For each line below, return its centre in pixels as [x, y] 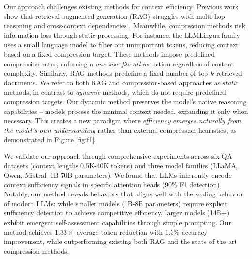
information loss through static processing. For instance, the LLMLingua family [122, 35]
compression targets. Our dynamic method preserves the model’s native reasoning [125, 101]
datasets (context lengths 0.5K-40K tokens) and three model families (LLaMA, [121, 165]
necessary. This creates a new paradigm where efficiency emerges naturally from [123, 121]
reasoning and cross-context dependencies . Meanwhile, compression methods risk [125, 25]
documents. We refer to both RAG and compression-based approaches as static [121, 82]
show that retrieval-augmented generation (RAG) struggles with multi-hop [115, 16]
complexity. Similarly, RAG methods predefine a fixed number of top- [107, 73]
